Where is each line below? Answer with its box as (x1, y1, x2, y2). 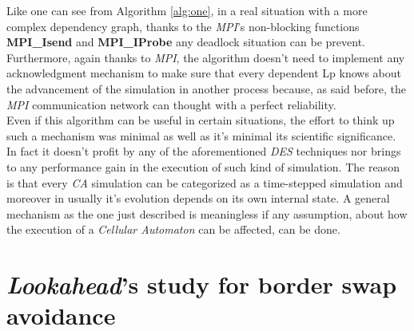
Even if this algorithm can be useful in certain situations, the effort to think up (6, 112, 395, 128)
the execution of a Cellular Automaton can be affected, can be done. (6, 221, 340, 238)
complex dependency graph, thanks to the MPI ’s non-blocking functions (6, 18, 360, 34)
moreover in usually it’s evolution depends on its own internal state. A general (6, 190, 390, 207)
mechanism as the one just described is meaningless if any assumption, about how (6, 205, 408, 222)
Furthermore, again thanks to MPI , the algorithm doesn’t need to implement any (6, 49, 405, 65)
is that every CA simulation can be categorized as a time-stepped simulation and (6, 174, 403, 191)
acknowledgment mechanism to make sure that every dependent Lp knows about (6, 65, 401, 81)
